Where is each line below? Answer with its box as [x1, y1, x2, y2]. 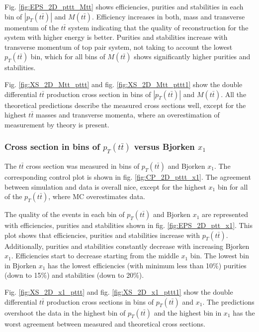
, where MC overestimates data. [48, 191, 145, 202]
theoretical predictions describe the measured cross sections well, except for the [4, 100, 246, 110]
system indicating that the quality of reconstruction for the [68, 22, 249, 32]
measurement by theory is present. [4, 119, 109, 129]
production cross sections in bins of [46, 296, 154, 307]
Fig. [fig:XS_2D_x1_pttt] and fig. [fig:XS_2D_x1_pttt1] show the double [4, 287, 233, 297]
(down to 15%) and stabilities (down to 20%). [4, 270, 144, 280]
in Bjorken [4, 260, 37, 270]
